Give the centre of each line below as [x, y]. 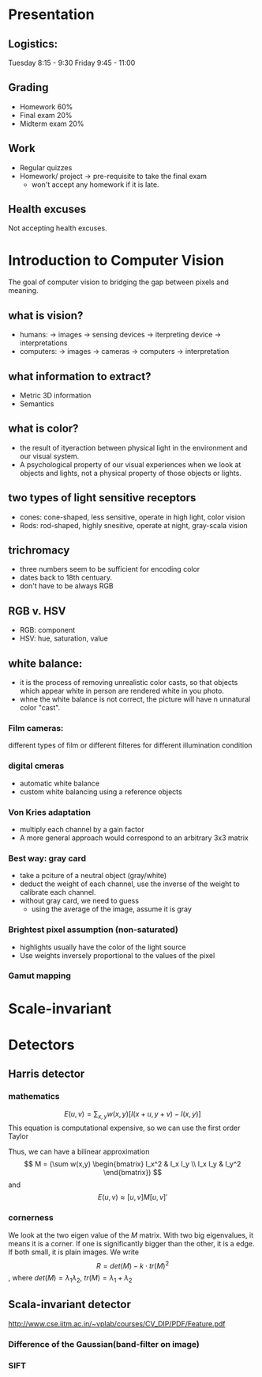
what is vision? [46, 316]
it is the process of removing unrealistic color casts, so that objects [129, 683]
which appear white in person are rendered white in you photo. [122, 691]
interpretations [43, 343]
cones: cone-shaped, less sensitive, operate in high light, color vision [132, 517]
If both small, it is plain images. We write [74, 1252]
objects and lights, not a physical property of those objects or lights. [131, 473]
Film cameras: [36, 728]
